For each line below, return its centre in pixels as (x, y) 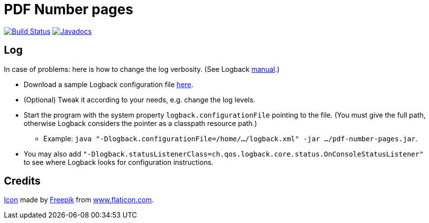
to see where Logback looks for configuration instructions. (119, 162)
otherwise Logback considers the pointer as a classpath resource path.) (140, 123)
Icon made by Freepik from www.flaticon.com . (79, 200)
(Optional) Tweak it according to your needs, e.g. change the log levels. (140, 99)
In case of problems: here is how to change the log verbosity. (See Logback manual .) (142, 69)
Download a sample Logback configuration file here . (109, 84)
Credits (22, 181)
